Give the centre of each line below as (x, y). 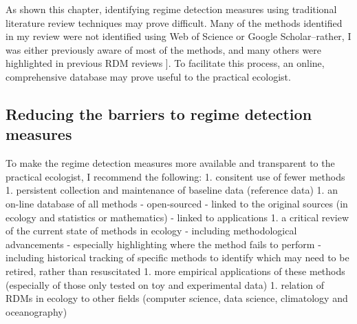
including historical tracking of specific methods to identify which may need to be (177, 257)
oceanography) (36, 311)
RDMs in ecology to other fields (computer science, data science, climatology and (177, 298)
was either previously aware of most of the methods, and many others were (164, 49)
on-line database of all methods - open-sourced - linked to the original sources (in (177, 203)
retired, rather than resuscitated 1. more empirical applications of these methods (175, 271)
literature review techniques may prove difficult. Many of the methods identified (174, 22)
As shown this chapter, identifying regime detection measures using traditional (171, 9)
